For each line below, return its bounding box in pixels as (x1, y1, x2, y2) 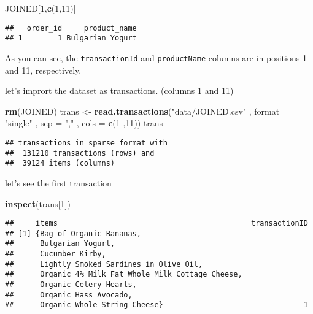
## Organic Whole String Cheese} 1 (5, 301, 308, 310)
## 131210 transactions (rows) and (5, 148, 155, 158)
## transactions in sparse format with (5, 138, 168, 147)
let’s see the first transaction (5, 176, 112, 189)
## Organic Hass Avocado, (5, 290, 133, 299)
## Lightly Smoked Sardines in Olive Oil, (5, 259, 203, 269)
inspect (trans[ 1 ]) (5, 197, 71, 210)
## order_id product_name (5, 23, 137, 33)
